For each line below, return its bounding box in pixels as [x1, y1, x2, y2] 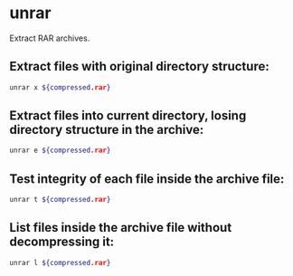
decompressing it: [9, 234, 115, 250]
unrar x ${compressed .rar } [9, 82, 111, 92]
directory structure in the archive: [9, 122, 204, 138]
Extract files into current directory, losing [9, 108, 247, 124]
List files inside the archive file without [9, 220, 232, 235]
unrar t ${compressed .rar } [9, 195, 111, 205]
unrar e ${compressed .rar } [9, 146, 111, 156]
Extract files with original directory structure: [9, 59, 269, 74]
